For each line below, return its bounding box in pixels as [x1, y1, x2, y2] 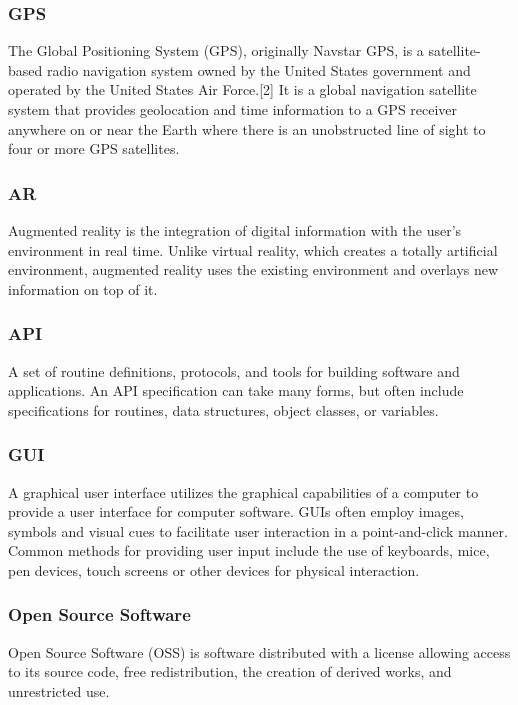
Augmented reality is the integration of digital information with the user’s [8, 220, 462, 240]
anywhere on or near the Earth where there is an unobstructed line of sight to [8, 118, 486, 139]
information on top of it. [8, 278, 158, 299]
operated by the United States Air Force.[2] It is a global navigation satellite [8, 79, 477, 100]
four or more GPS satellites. [8, 138, 180, 159]
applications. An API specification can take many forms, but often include [8, 380, 464, 401]
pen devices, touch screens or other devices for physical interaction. [8, 559, 420, 580]
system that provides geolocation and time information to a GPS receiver [8, 99, 458, 119]
